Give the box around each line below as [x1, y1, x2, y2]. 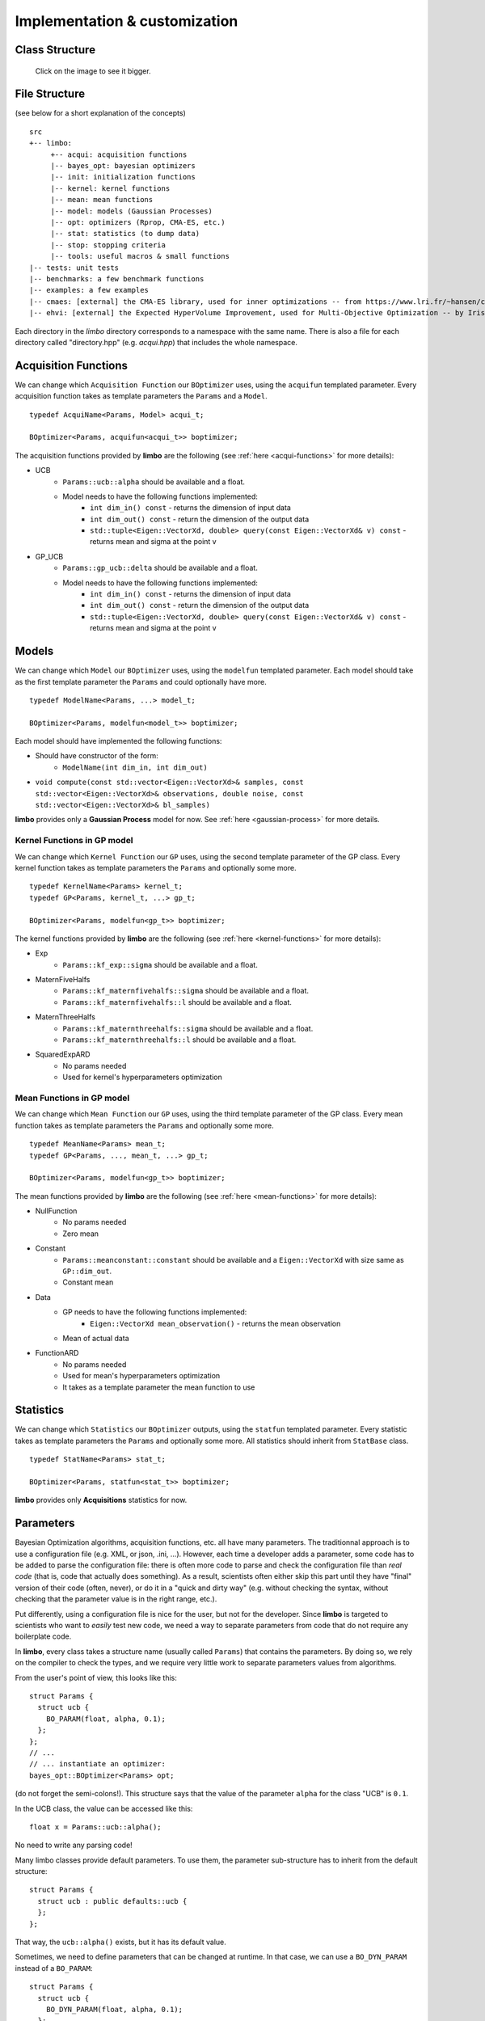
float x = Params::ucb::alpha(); [29, 1822, 162, 1831]
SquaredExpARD [35, 1049, 91, 1059]
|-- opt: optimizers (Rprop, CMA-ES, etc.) [50, 217, 226, 226]
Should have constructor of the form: [35, 751, 159, 761]
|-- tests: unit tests [29, 263, 120, 272]
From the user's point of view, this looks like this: [15, 1673, 177, 1682]
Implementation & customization [15, 12, 238, 30]
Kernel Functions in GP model [15, 835, 133, 846]
